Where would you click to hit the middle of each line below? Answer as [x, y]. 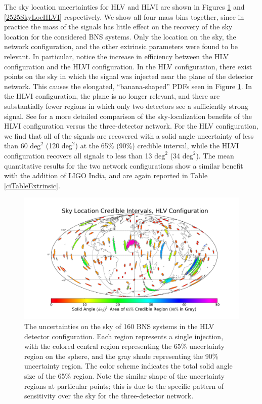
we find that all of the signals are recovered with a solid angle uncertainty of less [129, 135]
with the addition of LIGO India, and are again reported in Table [106, 175]
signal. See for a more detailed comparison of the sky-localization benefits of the [128, 116]
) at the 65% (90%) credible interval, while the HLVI [157, 146]
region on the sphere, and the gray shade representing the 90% [121, 356]
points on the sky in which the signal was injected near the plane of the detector [129, 76]
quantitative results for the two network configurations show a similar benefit [124, 165]
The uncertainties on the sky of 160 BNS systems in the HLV [119, 326]
